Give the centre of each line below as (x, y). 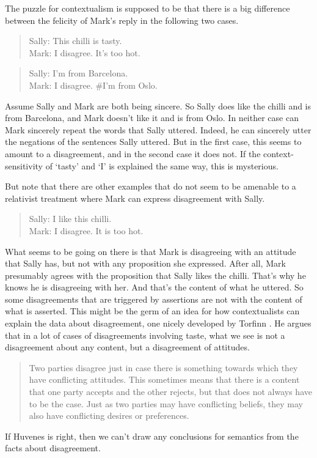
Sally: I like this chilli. (70, 219)
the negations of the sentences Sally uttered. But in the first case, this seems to (153, 142)
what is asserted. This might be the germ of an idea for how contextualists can (152, 311)
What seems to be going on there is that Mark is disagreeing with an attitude (151, 251)
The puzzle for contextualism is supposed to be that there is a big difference (148, 8)
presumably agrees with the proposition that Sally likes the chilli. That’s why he (155, 275)
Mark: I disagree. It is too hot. (86, 230)
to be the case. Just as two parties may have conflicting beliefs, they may (166, 403)
